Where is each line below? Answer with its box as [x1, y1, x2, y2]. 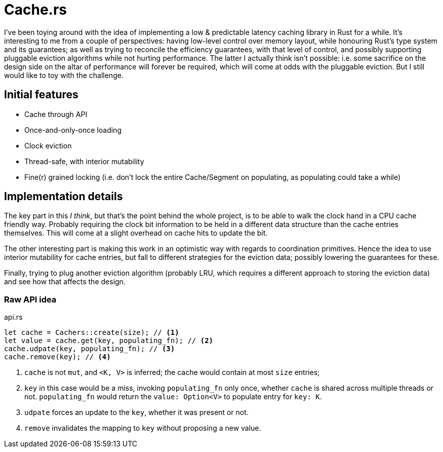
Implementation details [4, 190, 123, 203]
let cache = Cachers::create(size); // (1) [4, 328, 179, 337]
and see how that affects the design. [4, 277, 126, 286]
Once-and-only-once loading [24, 125, 122, 134]
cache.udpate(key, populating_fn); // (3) [4, 345, 175, 353]
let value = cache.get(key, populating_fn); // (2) [4, 336, 214, 345]
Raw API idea [4, 294, 57, 305]
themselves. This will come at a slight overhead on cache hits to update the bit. [4, 229, 268, 238]
